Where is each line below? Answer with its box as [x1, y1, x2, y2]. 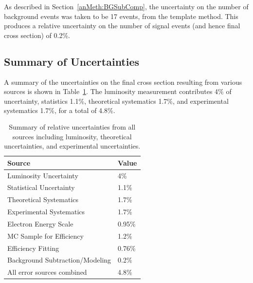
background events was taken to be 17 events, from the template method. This [4, 11, 238, 21]
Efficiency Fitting [7, 243, 59, 253]
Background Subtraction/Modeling [7, 255, 111, 265]
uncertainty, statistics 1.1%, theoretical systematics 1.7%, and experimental [4, 95, 229, 106]
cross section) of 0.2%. [4, 30, 70, 40]
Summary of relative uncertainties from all [9, 121, 136, 132]
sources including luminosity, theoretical [12, 131, 132, 141]
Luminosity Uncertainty [7, 170, 78, 180]
